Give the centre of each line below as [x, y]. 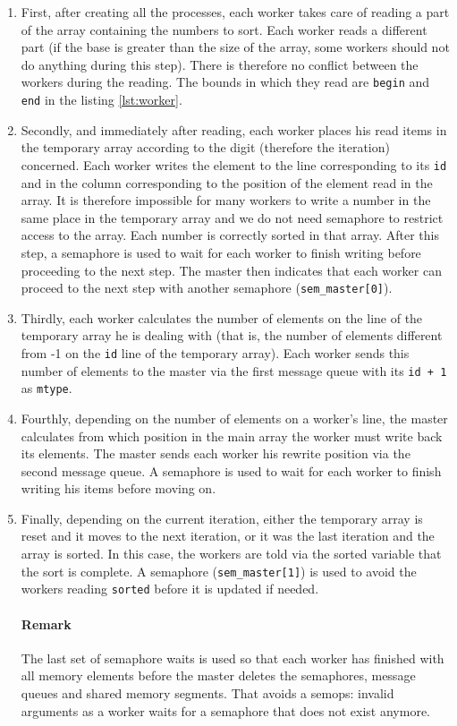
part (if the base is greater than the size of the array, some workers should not [235, 47]
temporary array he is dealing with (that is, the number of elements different [232, 335]
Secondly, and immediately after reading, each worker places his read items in [234, 129]
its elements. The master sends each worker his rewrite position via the [216, 453]
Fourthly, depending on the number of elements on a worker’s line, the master [234, 418]
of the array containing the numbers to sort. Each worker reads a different [224, 29]
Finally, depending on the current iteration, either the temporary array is [222, 518]
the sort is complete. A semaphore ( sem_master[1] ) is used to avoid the [219, 571]
